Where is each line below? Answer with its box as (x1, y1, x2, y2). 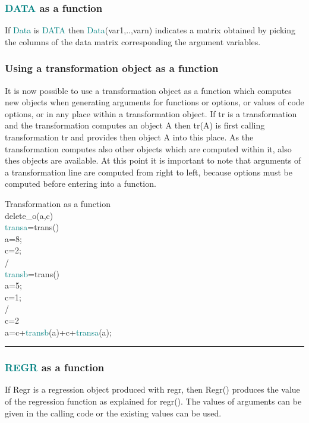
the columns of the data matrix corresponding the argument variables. (5, 35, 261, 48)
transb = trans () (5, 267, 60, 280)
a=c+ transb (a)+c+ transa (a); (5, 325, 112, 338)
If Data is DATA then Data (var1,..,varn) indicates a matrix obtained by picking (5, 24, 295, 36)
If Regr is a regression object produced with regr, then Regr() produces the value (5, 383, 300, 396)
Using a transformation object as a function (5, 61, 219, 76)
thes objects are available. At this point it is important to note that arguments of (5, 154, 301, 167)
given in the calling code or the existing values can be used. (5, 406, 222, 419)
